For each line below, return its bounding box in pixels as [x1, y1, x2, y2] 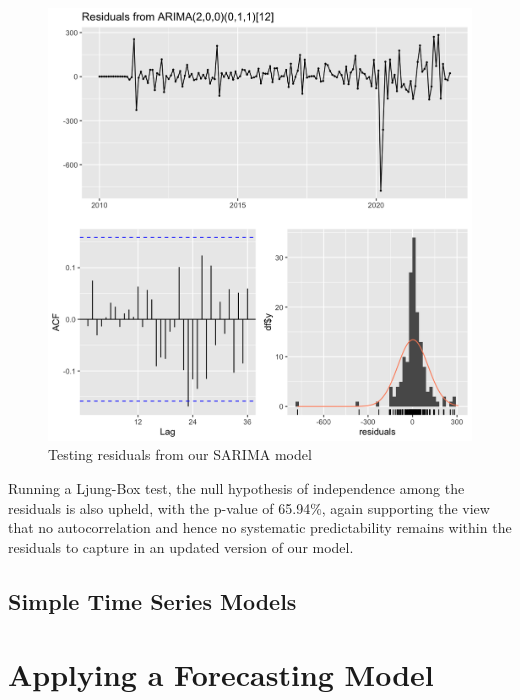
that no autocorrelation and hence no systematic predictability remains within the [8, 517, 512, 538]
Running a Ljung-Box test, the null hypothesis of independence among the [8, 478, 465, 499]
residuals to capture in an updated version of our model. [8, 536, 354, 557]
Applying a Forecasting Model [8, 654, 434, 695]
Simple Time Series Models [8, 585, 297, 616]
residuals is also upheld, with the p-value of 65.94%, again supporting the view [8, 497, 490, 518]
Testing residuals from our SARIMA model [48, 444, 312, 465]
